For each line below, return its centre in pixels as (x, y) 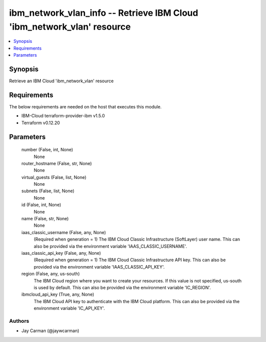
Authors (19, 321)
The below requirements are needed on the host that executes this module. (85, 106)
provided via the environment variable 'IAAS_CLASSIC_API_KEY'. (99, 267)
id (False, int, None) (41, 205)
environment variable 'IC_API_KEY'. (69, 308)
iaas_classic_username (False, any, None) (64, 232)
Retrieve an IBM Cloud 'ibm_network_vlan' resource (61, 81)
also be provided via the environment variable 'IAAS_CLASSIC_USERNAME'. (110, 246)
